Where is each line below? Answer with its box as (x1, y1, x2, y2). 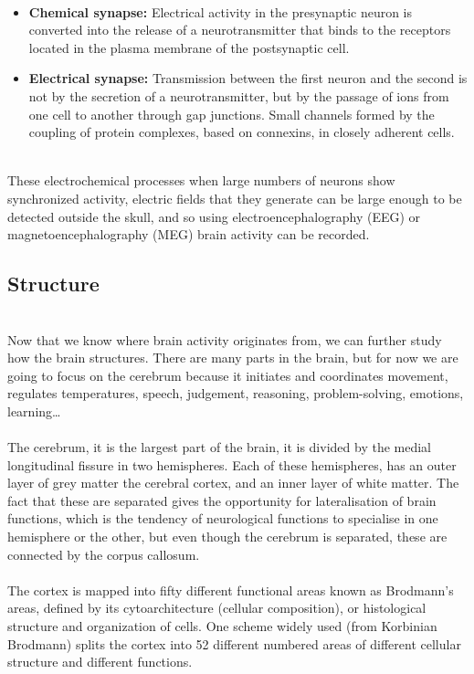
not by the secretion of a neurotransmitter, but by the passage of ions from (28, 86, 449, 105)
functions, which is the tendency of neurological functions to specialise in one (7, 509, 438, 528)
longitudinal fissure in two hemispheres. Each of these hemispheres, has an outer (7, 455, 457, 474)
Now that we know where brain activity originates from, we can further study (7, 330, 442, 349)
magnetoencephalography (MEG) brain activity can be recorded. (7, 225, 370, 244)
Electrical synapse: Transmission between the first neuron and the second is (28, 68, 468, 88)
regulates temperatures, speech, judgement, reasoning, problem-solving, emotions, (7, 384, 464, 403)
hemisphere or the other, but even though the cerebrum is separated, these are (7, 527, 448, 546)
